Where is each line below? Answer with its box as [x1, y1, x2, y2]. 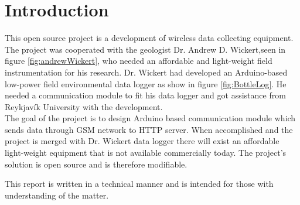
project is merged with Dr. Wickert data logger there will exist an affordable [5, 135, 279, 147]
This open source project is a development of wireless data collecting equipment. [5, 32, 294, 44]
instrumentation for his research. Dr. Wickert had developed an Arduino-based [5, 66, 288, 78]
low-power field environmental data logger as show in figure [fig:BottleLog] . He [5, 77, 287, 90]
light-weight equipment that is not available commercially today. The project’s [5, 146, 287, 159]
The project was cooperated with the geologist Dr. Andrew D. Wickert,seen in [5, 43, 286, 55]
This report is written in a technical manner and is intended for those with [5, 177, 274, 190]
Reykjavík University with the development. [5, 100, 163, 112]
